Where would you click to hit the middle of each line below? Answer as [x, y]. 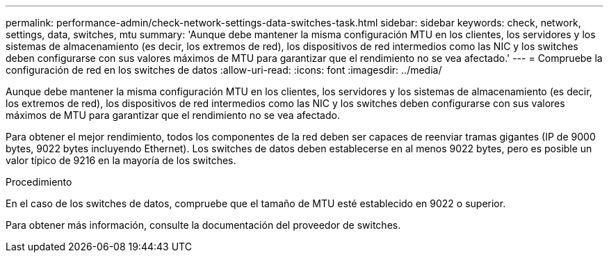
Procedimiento [39, 182]
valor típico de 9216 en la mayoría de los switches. [121, 160]
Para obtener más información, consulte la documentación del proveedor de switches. [203, 225]
